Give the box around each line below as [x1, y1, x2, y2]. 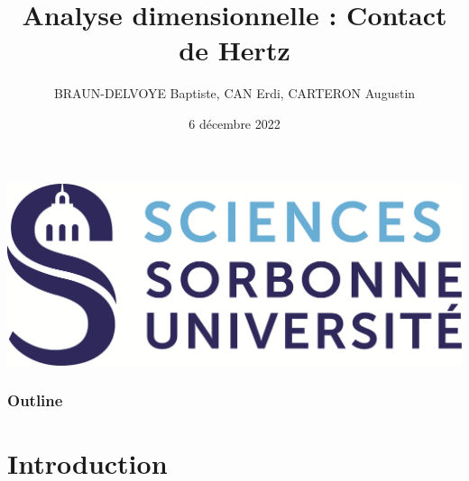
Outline [7, 389, 63, 412]
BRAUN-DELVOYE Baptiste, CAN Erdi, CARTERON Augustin [53, 84, 416, 103]
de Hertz [179, 32, 290, 68]
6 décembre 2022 [189, 113, 280, 132]
